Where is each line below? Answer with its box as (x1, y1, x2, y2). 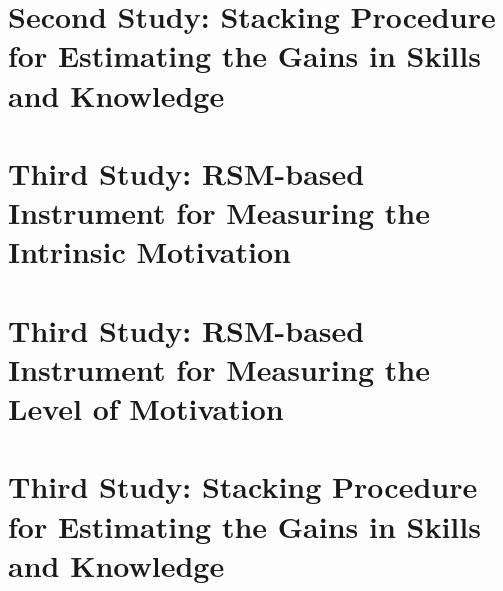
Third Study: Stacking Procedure (8, 466, 478, 507)
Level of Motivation (8, 388, 284, 429)
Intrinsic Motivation (8, 231, 291, 272)
